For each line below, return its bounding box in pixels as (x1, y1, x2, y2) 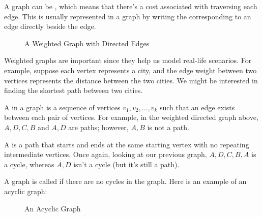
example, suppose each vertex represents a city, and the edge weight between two (4, 65, 257, 75)
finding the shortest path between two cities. (4, 85, 143, 96)
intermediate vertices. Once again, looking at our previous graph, (4, 149, 207, 160)
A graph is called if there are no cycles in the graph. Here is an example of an (4, 176, 247, 187)
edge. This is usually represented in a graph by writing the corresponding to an (4, 11, 251, 21)
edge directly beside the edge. (4, 21, 96, 32)
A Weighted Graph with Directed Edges (24, 38, 150, 48)
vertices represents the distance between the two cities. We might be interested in (4, 75, 258, 85)
